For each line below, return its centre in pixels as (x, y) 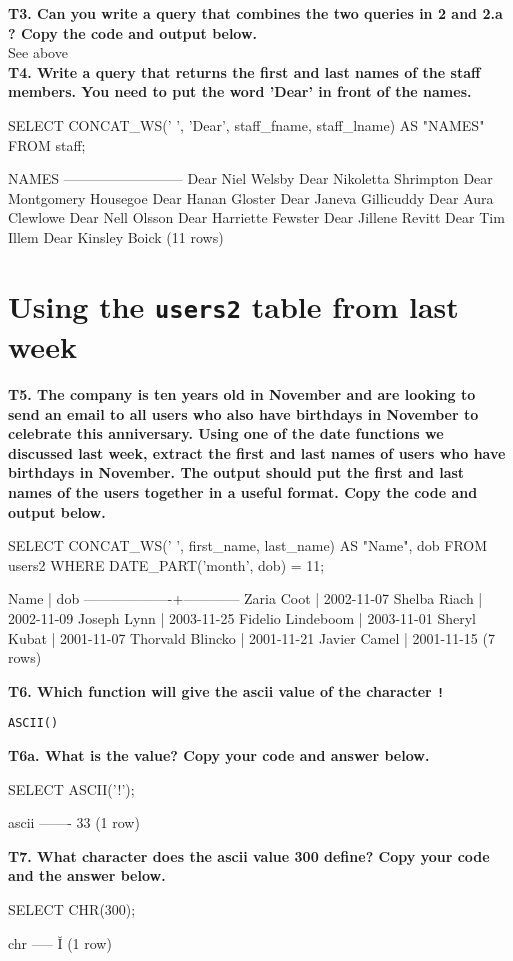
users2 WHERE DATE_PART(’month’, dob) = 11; (166, 564)
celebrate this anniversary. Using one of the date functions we (226, 433)
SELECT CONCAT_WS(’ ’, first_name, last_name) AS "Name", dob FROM (248, 545)
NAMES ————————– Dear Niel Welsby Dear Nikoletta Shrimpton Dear (250, 178)
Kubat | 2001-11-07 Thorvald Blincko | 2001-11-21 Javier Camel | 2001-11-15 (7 (251, 637)
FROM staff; (47, 144)
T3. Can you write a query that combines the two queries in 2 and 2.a (255, 13)
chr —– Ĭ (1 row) (60, 942)
